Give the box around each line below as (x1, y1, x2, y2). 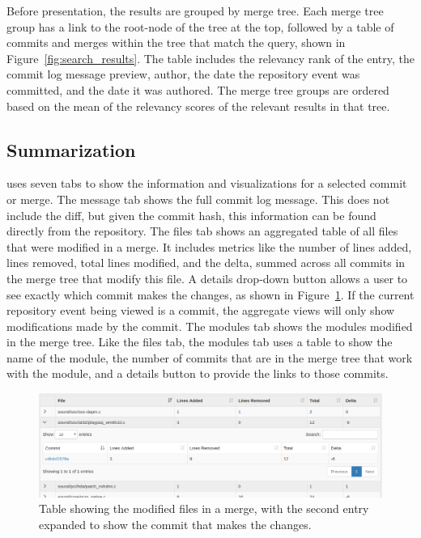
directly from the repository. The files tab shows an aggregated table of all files (6, 222, 398, 239)
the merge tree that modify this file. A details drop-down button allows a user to (6, 269, 408, 286)
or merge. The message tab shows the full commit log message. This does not (6, 190, 390, 207)
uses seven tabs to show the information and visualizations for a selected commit (6, 175, 407, 192)
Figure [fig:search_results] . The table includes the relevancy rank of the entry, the (6, 49, 415, 66)
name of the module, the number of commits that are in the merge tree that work (6, 349, 413, 366)
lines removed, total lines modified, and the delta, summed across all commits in (6, 254, 406, 271)
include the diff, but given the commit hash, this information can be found (6, 206, 376, 223)
